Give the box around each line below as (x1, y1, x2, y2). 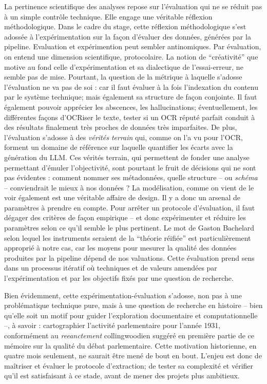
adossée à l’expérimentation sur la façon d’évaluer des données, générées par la (4, 31, 251, 42)
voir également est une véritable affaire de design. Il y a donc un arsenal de (4, 192, 241, 203)
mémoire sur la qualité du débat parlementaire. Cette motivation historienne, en (4, 340, 257, 351)
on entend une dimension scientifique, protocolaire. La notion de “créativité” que (4, 51, 258, 62)
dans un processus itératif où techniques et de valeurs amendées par (4, 262, 217, 273)
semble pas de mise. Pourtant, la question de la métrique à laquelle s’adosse (4, 71, 242, 82)
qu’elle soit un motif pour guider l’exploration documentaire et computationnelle (4, 310, 258, 320)
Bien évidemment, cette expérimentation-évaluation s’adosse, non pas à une (4, 290, 242, 300)
